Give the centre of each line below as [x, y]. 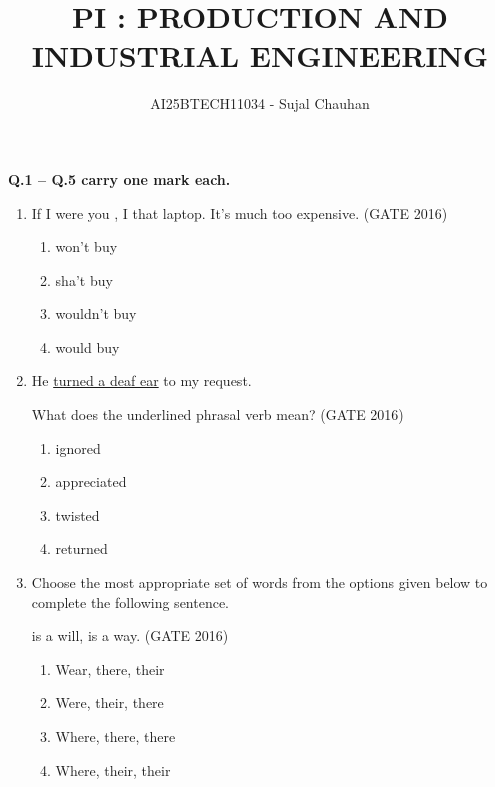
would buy [87, 346]
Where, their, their [113, 769]
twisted [77, 514]
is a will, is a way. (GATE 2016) [130, 635]
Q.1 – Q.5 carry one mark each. [119, 178]
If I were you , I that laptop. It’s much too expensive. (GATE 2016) [239, 212]
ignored [78, 447]
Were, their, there [109, 702]
